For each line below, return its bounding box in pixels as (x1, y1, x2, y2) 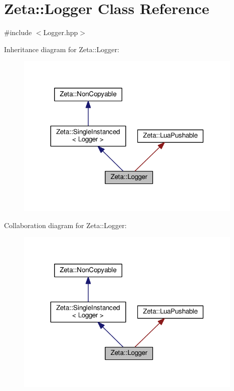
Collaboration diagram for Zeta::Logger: (4, 220, 127, 230)
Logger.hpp (43, 27, 78, 38)
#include (4, 27, 32, 38)
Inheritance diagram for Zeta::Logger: (4, 44, 119, 54)
